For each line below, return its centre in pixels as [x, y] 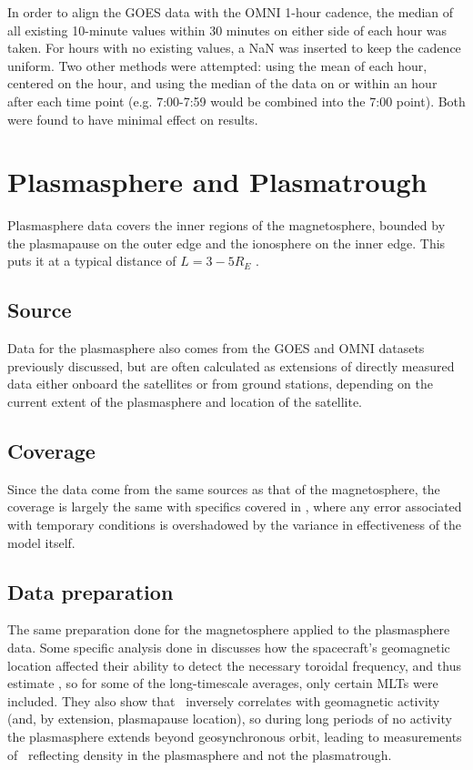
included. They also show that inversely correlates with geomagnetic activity [224, 700]
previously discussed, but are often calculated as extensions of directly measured [231, 365]
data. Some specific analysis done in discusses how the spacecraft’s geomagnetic [229, 648]
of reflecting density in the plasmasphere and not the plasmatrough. [200, 754]
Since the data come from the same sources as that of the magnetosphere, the [224, 488]
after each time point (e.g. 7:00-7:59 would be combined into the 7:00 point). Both [236, 101]
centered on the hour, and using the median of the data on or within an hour [222, 83]
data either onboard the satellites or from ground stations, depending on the [220, 384]
